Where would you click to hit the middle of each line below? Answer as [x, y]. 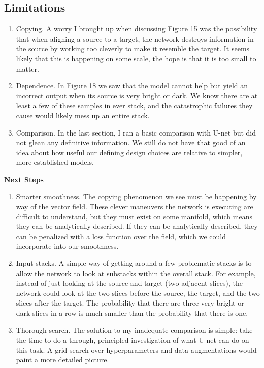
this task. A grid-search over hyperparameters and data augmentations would [136, 349]
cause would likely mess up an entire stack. [83, 115]
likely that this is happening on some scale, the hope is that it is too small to [136, 58]
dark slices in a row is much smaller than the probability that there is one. [132, 313]
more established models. [55, 162]
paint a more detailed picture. [62, 360]
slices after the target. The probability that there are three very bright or [130, 303]
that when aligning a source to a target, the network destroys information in [135, 38]
